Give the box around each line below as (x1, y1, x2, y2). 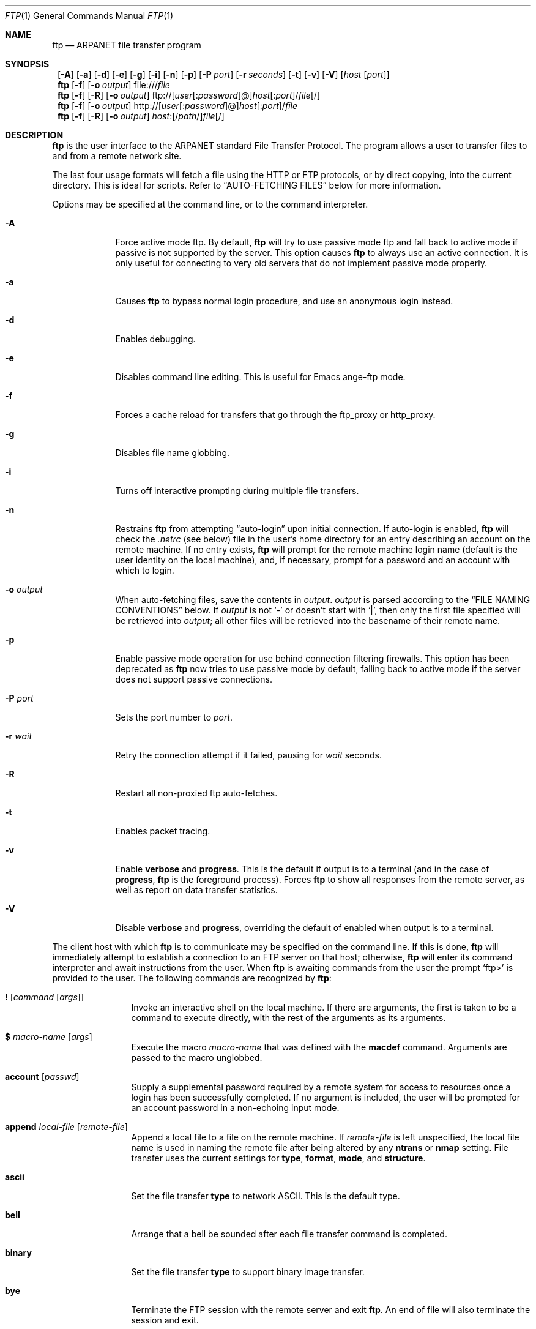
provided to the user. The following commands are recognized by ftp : (52, 973, 332, 983)
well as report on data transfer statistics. (115, 885, 278, 895)
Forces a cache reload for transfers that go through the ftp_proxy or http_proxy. (115, 410, 436, 420)
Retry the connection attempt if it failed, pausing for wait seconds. (115, 750, 382, 760)
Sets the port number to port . (115, 712, 233, 722)
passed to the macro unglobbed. (131, 1052, 262, 1063)
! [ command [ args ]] (5, 992, 84, 1002)
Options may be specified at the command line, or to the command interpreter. (52, 199, 368, 209)
